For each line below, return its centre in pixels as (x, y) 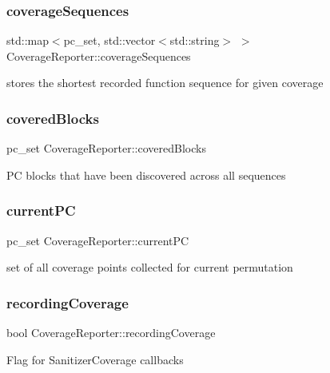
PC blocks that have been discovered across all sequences (146, 175)
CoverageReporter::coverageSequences (99, 56)
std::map (28, 40)
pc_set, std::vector (109, 40)
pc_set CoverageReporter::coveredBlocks (106, 148)
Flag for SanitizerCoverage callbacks (95, 359)
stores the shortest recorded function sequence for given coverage (165, 83)
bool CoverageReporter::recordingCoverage (111, 333)
